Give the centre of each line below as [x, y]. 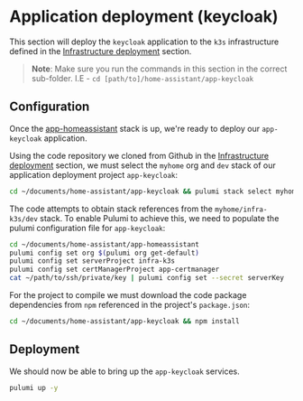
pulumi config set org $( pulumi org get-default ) [105, 253]
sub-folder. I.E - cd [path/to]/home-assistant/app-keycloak [142, 78]
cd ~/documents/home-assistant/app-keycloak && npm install [125, 322]
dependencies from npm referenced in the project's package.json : [130, 305]
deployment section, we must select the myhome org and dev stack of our [143, 165]
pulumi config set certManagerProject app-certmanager [115, 270]
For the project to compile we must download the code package [128, 295]
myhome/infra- [241, 210]
